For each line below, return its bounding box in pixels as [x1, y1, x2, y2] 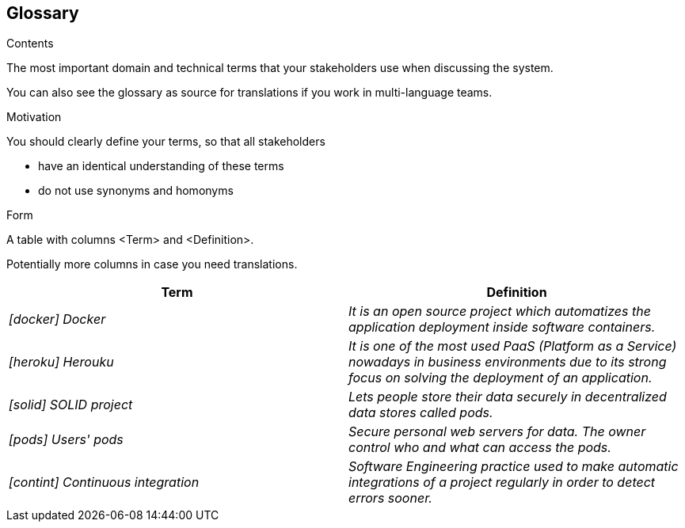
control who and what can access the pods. [348, 439, 611, 456]
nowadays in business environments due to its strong [348, 354, 667, 370]
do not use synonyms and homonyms [38, 184, 234, 198]
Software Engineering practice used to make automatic [348, 458, 679, 475]
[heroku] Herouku [9, 354, 114, 370]
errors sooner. [348, 490, 432, 507]
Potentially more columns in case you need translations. [6, 257, 298, 272]
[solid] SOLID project [9, 397, 133, 413]
